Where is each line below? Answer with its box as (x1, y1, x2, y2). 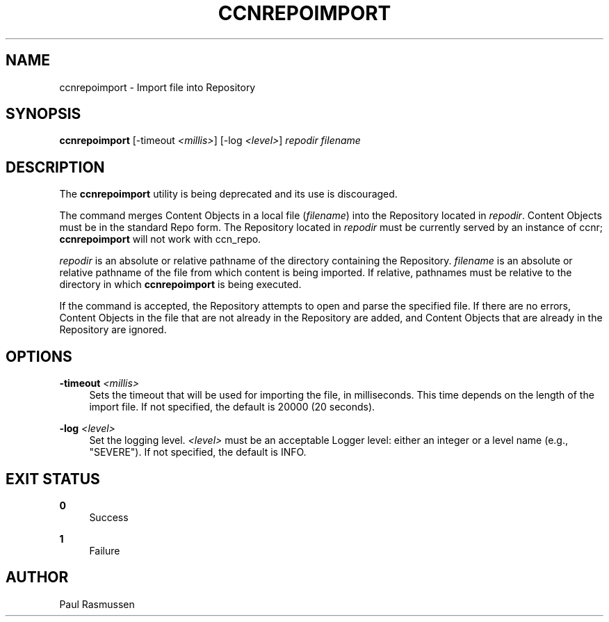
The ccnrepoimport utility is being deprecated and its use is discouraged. (59, 188, 398, 200)
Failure (89, 544, 120, 557)
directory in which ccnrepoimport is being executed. (59, 278, 302, 291)
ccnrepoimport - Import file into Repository (59, 81, 256, 93)
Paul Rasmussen (59, 598, 135, 610)
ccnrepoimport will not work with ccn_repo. (59, 233, 261, 246)
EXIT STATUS (6, 470, 100, 488)
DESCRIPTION (6, 158, 105, 176)
